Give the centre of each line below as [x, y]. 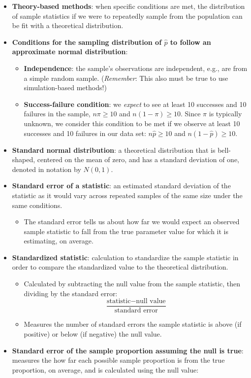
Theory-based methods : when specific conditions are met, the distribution [128, 6]
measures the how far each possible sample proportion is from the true [118, 360]
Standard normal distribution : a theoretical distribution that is [114, 150]
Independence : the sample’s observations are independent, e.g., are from [136, 68]
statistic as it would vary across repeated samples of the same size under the [127, 195]
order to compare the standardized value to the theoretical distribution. [120, 267]
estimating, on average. [59, 241]
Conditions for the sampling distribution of [87, 42]
